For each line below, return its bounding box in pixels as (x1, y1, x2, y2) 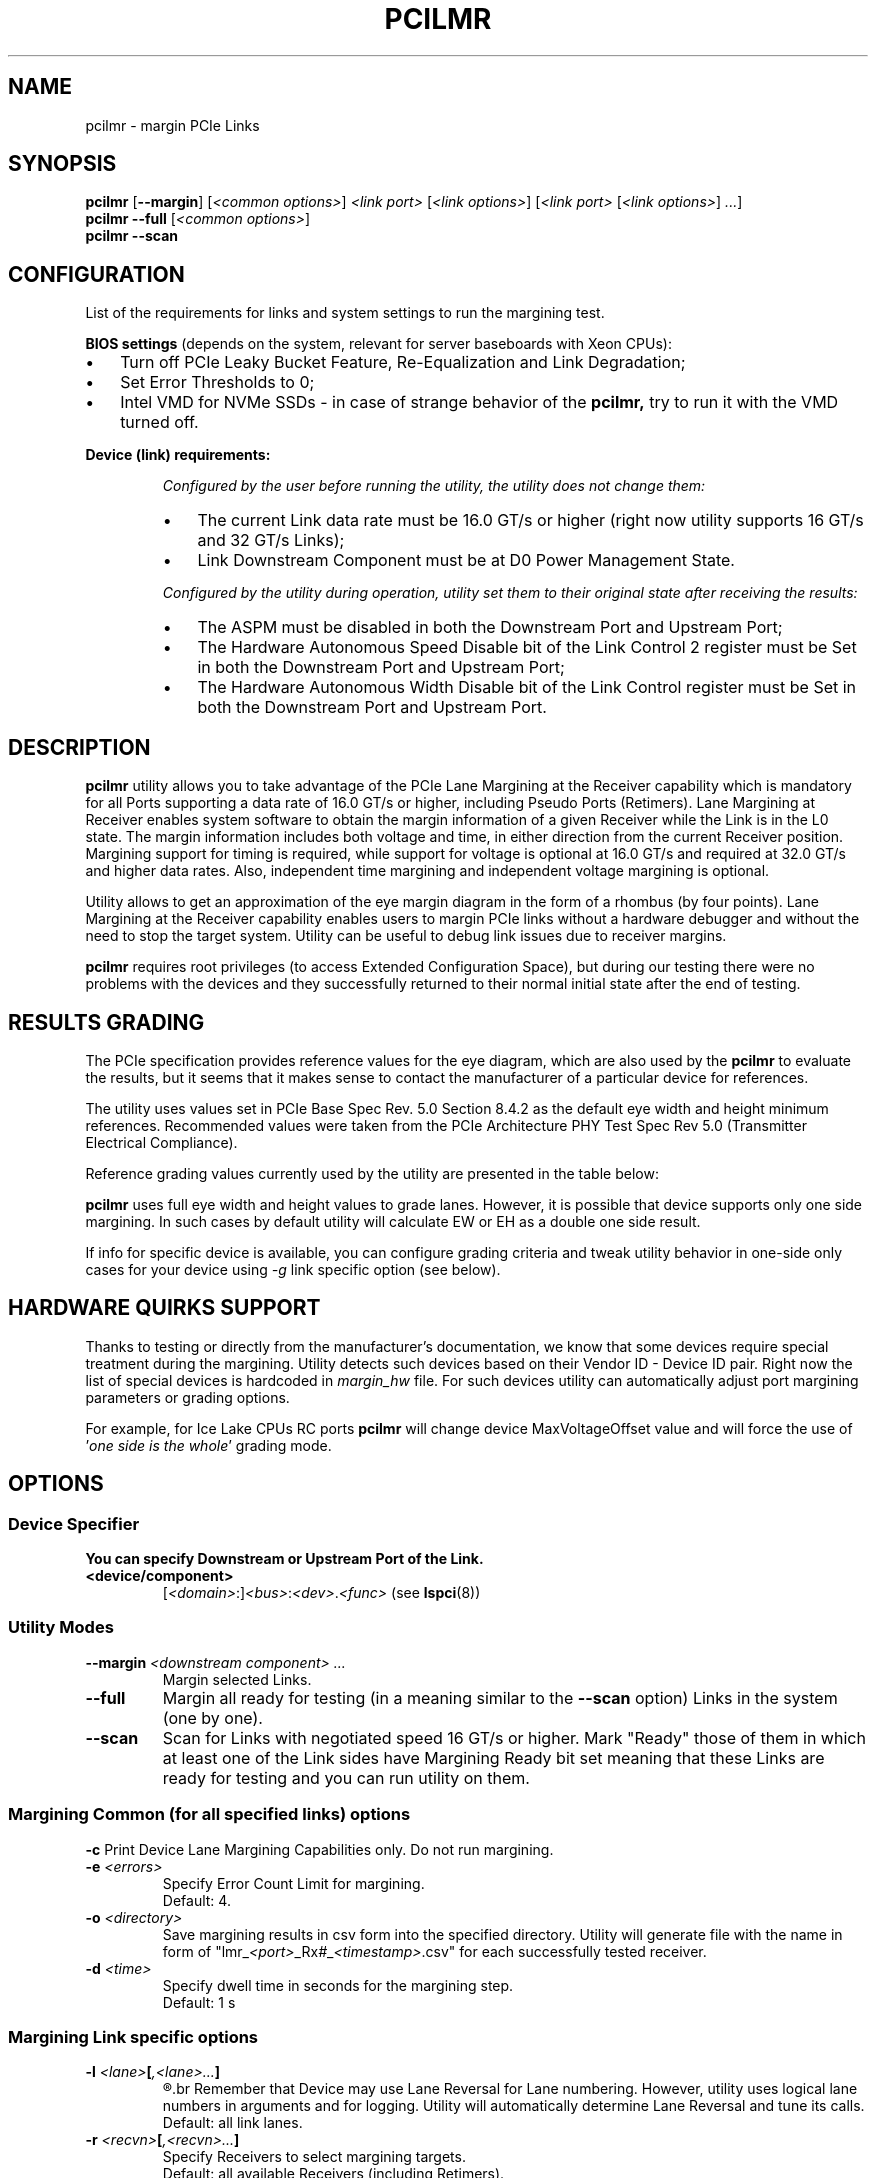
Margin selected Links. (162, 1670, 312, 1688)
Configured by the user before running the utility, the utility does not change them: (162, 477, 706, 495)
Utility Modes (8, 1617, 114, 1638)
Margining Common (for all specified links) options (8, 1804, 411, 1825)
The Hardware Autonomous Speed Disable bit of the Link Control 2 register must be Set (197, 637, 857, 658)
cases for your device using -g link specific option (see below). (85, 1260, 501, 1278)
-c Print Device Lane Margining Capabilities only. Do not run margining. (85, 1840, 554, 1858)
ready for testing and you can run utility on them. (162, 1767, 530, 1788)
